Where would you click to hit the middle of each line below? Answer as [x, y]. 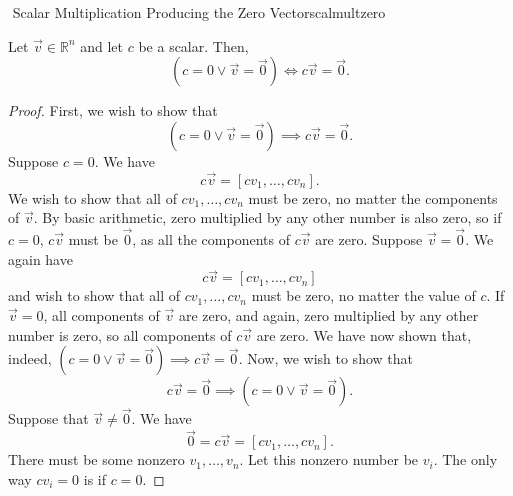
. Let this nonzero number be [329, 459]
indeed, [30, 358]
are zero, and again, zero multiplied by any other [328, 315]
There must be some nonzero [96, 459]
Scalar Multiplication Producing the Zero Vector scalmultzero [199, 12]
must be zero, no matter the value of [363, 295]
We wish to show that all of [92, 197]
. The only [465, 459]
